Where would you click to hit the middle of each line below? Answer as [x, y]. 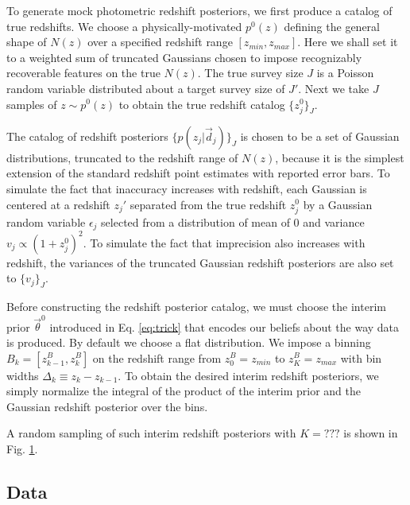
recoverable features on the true [83, 73]
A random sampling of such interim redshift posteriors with [151, 433]
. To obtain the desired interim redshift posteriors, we [248, 375]
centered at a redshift [58, 204]
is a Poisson [345, 73]
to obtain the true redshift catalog [202, 104]
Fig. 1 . [22, 448]
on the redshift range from [157, 357]
